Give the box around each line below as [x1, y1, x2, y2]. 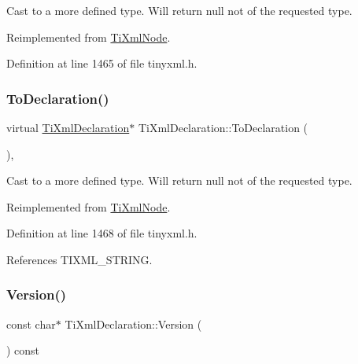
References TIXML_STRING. [6, 251, 153, 267]
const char [6, 315, 56, 332]
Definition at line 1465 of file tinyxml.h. [6, 55, 197, 72]
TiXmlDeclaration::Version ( [65, 315, 202, 332]
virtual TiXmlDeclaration [6, 119, 130, 135]
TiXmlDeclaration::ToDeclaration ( [138, 119, 308, 135]
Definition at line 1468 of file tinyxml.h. [6, 225, 197, 241]
